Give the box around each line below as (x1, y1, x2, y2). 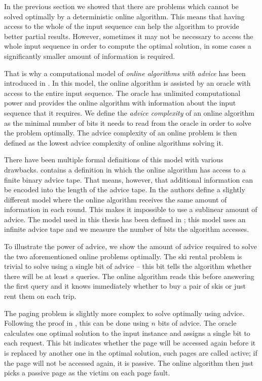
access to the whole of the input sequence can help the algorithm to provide (4, 21, 239, 31)
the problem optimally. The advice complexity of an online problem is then (4, 127, 237, 138)
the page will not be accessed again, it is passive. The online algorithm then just (4, 357, 254, 368)
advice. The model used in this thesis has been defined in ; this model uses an (4, 214, 246, 224)
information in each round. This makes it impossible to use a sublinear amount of (4, 204, 257, 215)
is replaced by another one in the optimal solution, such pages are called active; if (4, 348, 257, 358)
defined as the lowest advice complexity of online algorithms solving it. (4, 137, 223, 148)
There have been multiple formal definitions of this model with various (4, 154, 223, 165)
